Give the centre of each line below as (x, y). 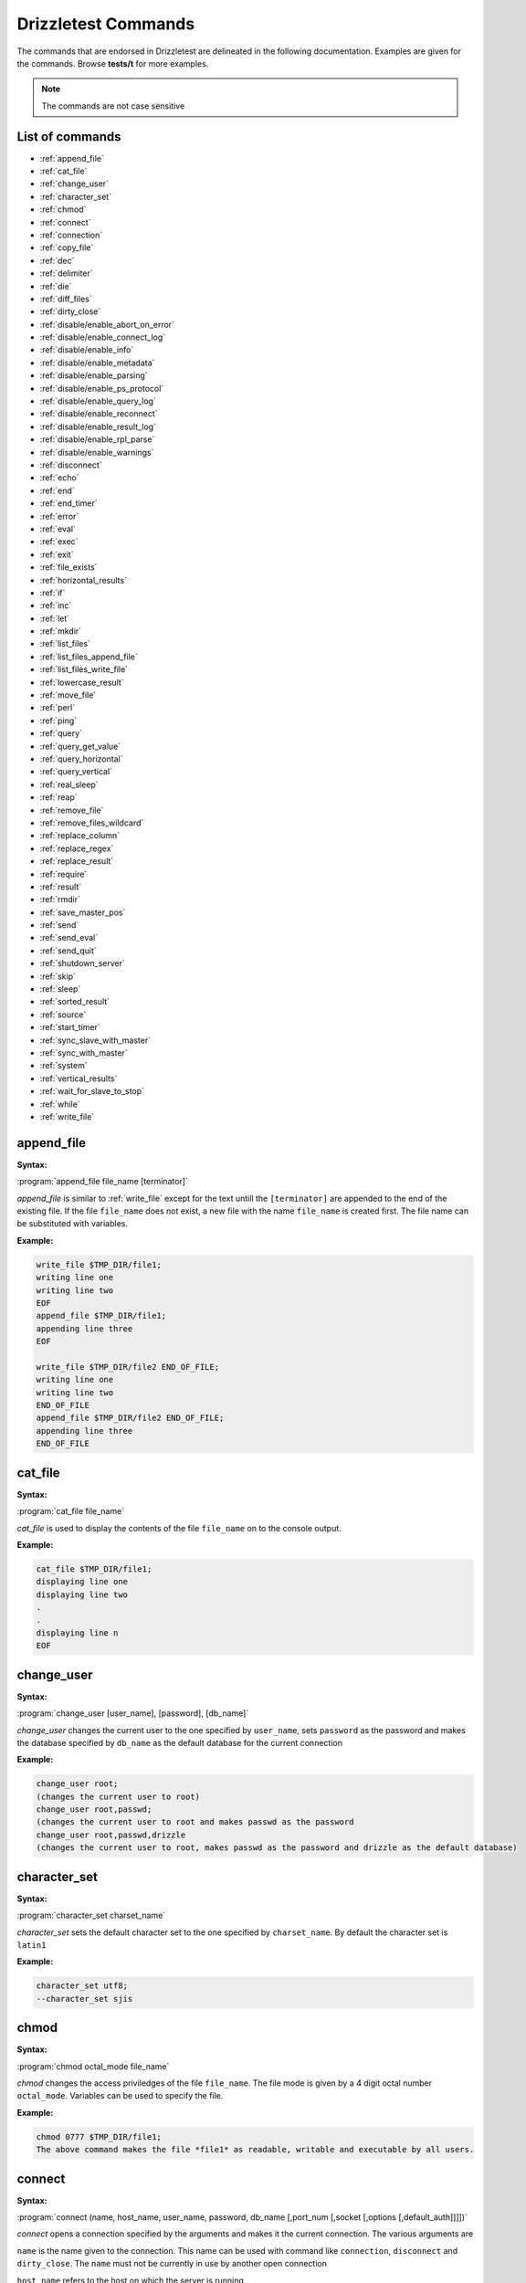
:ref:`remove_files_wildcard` (92, 823)
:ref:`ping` (58, 721)
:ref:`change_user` (74, 184)
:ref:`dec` (57, 260)
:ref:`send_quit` (68, 951)
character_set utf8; (82, 1986)
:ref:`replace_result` (77, 861)
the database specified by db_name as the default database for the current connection (179, 1742)
